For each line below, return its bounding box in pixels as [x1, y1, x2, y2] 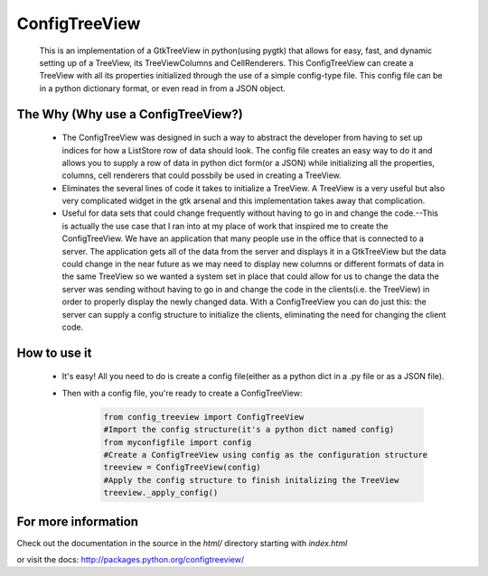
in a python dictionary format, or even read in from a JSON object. [39, 82, 286, 94]
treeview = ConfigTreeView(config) [103, 462, 261, 473]
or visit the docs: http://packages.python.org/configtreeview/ [16, 554, 245, 564]
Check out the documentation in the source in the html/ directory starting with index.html [16, 537, 348, 548]
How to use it [16, 345, 92, 360]
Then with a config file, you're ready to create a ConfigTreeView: [61, 387, 303, 398]
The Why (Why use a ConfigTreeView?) [16, 107, 243, 122]
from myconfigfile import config [103, 437, 252, 447]
